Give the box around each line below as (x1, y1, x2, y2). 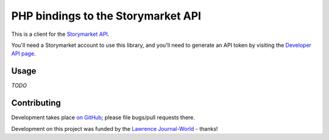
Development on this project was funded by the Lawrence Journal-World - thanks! (11, 125, 218, 132)
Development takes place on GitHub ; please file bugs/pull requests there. (11, 114, 195, 121)
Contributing (11, 98, 61, 108)
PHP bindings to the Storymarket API (11, 9, 201, 23)
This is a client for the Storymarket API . (11, 30, 110, 38)
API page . (11, 50, 36, 57)
